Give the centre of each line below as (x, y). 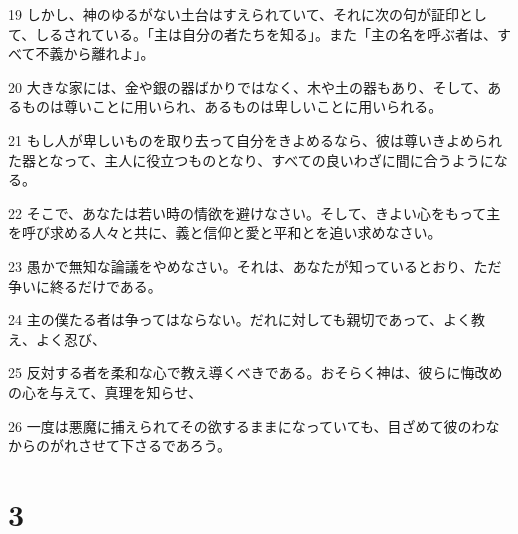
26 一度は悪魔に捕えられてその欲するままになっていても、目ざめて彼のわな (254, 425)
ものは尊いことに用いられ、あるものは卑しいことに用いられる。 (232, 106)
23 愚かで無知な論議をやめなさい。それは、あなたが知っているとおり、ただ (255, 265)
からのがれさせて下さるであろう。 (120, 445)
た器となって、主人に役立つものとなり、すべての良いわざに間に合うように (251, 159)
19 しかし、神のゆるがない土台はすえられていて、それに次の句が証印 (234, 14)
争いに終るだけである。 (85, 285)
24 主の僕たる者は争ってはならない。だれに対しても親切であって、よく (240, 319)
